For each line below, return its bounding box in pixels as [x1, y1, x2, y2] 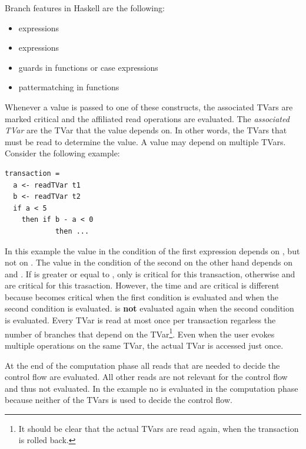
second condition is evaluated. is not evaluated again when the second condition [5, 302, 294, 314]
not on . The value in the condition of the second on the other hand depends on [5, 256, 293, 268]
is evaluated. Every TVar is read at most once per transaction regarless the [5, 314, 276, 326]
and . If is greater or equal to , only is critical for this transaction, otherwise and [5, 267, 295, 280]
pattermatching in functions [18, 81, 119, 93]
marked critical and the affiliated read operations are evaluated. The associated [5, 112, 290, 124]
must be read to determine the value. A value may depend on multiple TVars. [5, 135, 286, 148]
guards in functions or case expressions [18, 61, 158, 73]
